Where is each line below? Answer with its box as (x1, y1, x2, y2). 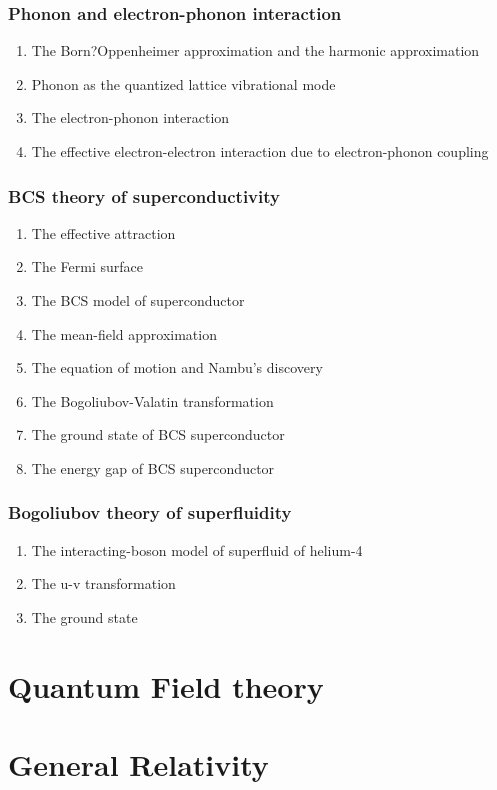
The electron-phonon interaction (31, 107, 230, 128)
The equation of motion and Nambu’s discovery (31, 357, 323, 378)
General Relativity (8, 744, 269, 785)
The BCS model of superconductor (31, 290, 245, 310)
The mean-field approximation (31, 323, 217, 344)
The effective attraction (31, 222, 176, 243)
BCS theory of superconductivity (8, 183, 280, 208)
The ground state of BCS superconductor (31, 424, 285, 445)
